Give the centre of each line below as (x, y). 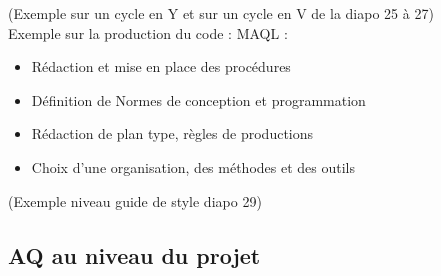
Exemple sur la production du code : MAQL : (148, 32)
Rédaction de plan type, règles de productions (172, 133)
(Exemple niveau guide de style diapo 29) (135, 200)
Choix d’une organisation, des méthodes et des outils (193, 166)
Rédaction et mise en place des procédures (161, 66)
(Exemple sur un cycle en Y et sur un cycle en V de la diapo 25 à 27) (221, 13)
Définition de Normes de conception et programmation (198, 99)
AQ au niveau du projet (134, 254)
